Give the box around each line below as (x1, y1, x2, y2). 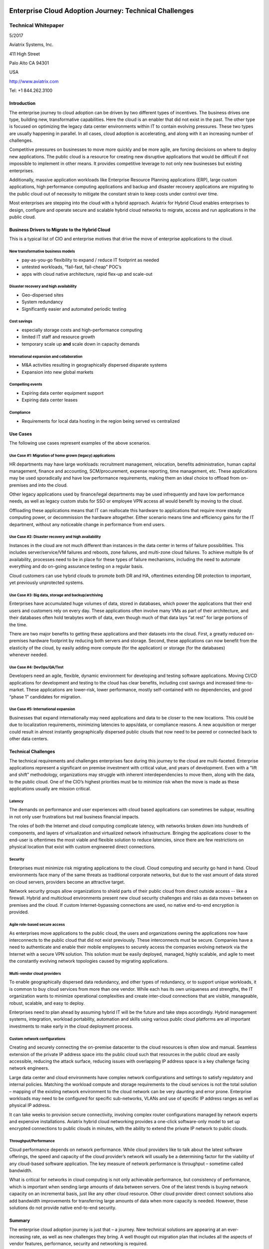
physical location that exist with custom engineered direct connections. (9, 844, 155, 850)
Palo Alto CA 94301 (9, 60, 49, 66)
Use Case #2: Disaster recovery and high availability (9, 535, 101, 540)
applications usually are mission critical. (9, 786, 91, 792)
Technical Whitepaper (9, 22, 64, 29)
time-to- (236, 679, 254, 685)
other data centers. (9, 736, 49, 742)
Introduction (9, 100, 36, 106)
